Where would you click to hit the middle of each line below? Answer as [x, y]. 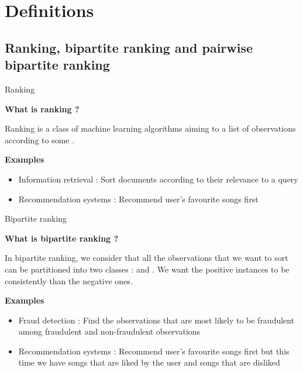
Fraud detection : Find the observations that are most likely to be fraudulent [156, 320]
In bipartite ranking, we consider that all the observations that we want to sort [147, 258]
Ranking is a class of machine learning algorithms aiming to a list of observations [150, 128]
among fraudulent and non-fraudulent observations [109, 331]
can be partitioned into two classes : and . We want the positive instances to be [147, 269]
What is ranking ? [42, 108]
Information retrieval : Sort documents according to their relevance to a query [158, 179]
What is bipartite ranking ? [62, 238]
